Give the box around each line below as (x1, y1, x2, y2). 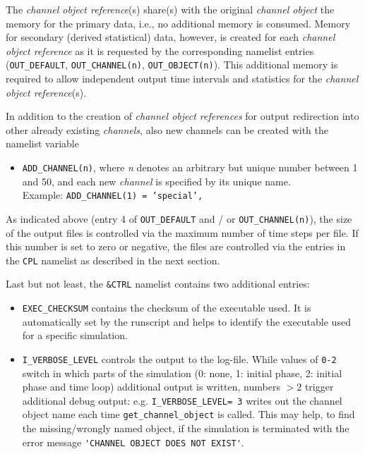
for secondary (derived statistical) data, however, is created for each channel (6, 30, 335, 44)
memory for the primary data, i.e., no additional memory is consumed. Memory (6, 16, 351, 30)
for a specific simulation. (22, 328, 128, 343)
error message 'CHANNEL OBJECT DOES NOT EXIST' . (22, 434, 244, 449)
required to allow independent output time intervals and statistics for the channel (6, 71, 359, 86)
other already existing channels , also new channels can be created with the (6, 122, 329, 137)
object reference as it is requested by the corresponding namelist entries (6, 43, 314, 58)
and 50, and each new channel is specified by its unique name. (22, 173, 291, 188)
